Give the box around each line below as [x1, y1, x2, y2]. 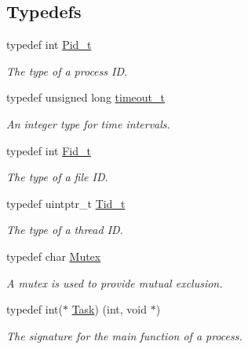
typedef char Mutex [6, 247, 101, 264]
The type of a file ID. [6, 169, 108, 185]
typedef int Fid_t [6, 142, 91, 158]
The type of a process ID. [6, 62, 128, 79]
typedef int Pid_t [6, 36, 92, 53]
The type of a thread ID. [6, 221, 123, 238]
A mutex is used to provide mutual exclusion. [6, 274, 223, 291]
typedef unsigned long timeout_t [6, 89, 165, 106]
